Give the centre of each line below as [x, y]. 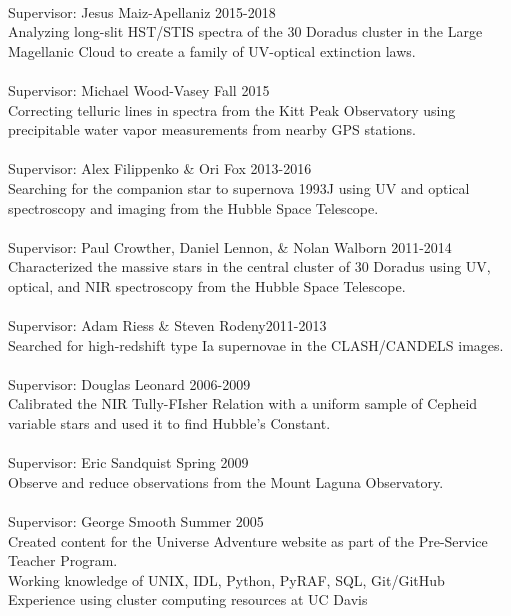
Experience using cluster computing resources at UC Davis [188, 599]
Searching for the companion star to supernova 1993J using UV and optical [239, 187]
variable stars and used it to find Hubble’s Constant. [169, 423]
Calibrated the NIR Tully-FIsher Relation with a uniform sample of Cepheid [243, 403]
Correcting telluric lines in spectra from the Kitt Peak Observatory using [232, 109]
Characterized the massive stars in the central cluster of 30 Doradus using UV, [249, 266]
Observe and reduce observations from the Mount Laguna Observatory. [226, 481]
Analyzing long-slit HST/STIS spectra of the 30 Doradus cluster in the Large [245, 31]
